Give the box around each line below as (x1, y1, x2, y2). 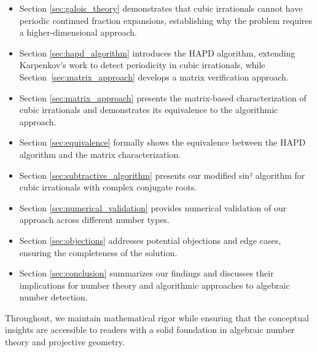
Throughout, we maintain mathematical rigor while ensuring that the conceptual (5, 311, 309, 324)
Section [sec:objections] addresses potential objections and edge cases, (19, 233, 281, 246)
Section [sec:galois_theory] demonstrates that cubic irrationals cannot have (19, 2, 303, 14)
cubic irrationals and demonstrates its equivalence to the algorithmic (19, 103, 278, 116)
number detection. (19, 291, 88, 303)
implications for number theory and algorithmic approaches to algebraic (19, 278, 290, 291)
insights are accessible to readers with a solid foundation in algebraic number (5, 323, 295, 336)
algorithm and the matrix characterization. (19, 147, 181, 160)
